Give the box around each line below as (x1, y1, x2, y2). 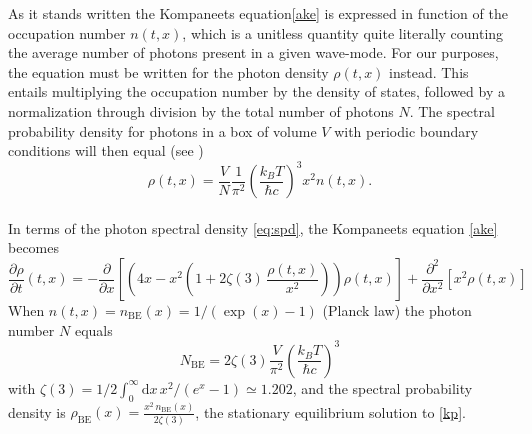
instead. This (389, 61, 469, 82)
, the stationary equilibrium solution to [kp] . (195, 401, 466, 422)
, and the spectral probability (292, 377, 473, 398)
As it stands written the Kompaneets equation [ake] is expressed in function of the (8, 3, 508, 23)
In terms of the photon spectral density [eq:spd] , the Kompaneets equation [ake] (8, 217, 498, 238)
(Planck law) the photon (322, 300, 472, 321)
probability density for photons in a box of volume (8, 120, 317, 141)
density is (8, 401, 66, 422)
